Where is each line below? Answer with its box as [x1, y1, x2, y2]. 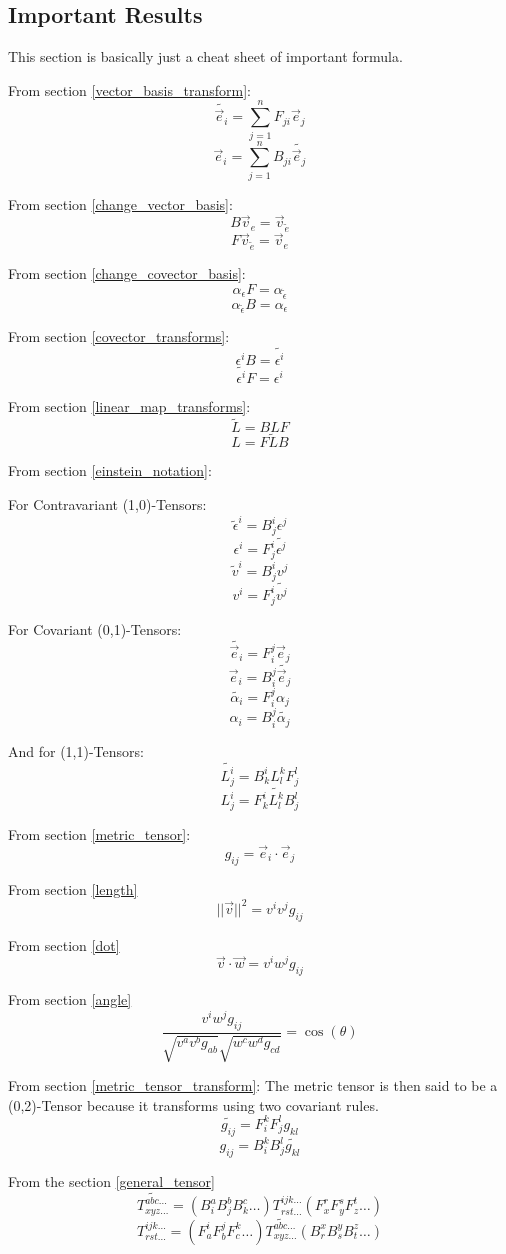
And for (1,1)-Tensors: [8, 740, 144, 761]
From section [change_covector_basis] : [8, 263, 246, 284]
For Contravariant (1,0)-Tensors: [8, 494, 207, 515]
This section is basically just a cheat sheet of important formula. [8, 46, 403, 67]
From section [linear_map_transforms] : [8, 396, 251, 417]
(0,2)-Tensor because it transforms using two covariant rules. [8, 1094, 379, 1115]
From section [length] [8, 878, 138, 899]
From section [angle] [8, 989, 132, 1010]
